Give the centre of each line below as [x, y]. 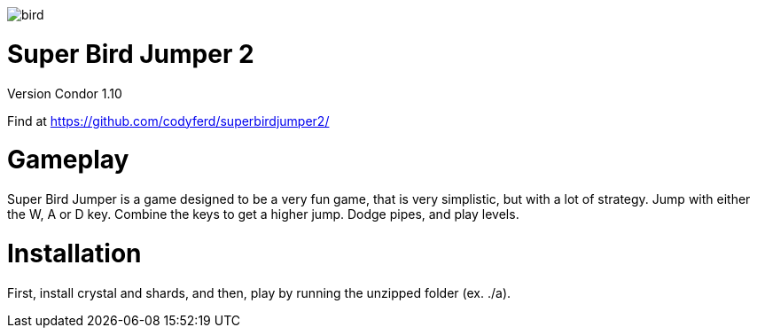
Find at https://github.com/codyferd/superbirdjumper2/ [168, 121]
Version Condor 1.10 [65, 93]
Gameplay [68, 160]
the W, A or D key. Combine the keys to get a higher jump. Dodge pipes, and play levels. [263, 214]
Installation [74, 253]
